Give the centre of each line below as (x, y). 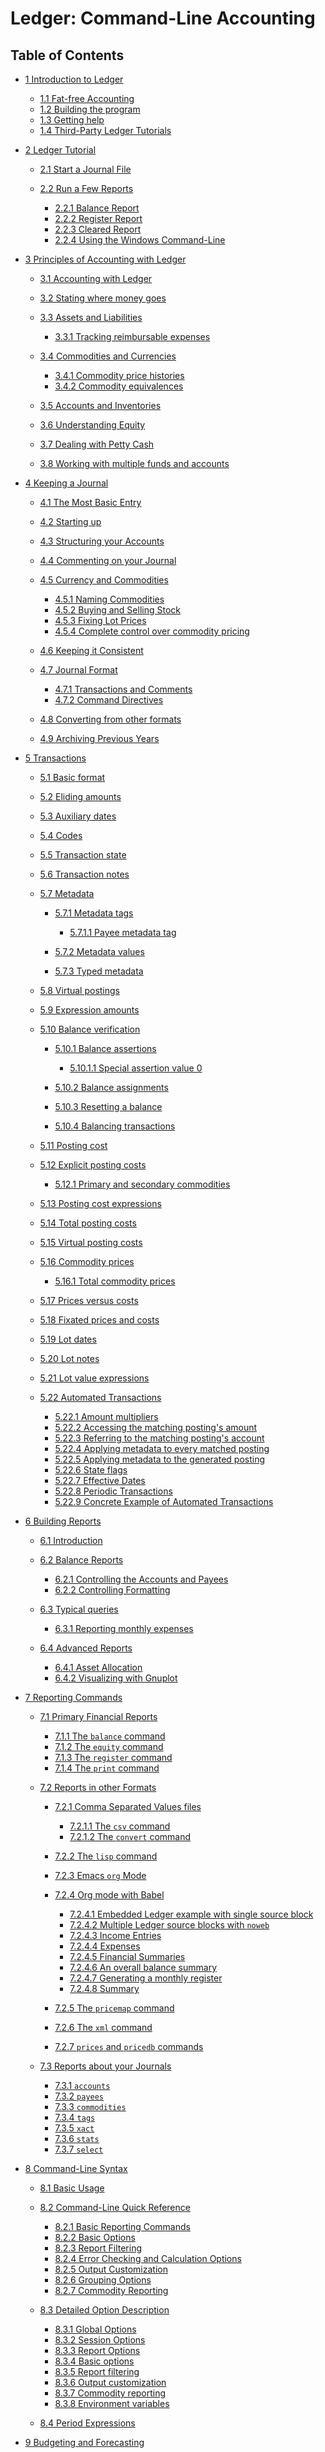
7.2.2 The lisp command (106, 1856)
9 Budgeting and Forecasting (84, 2442)
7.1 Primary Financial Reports (98, 1716)
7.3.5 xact (74, 2128)
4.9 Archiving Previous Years (99, 738)
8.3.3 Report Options (97, 2350)
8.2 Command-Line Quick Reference (115, 2207)
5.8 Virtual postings (80, 990)
